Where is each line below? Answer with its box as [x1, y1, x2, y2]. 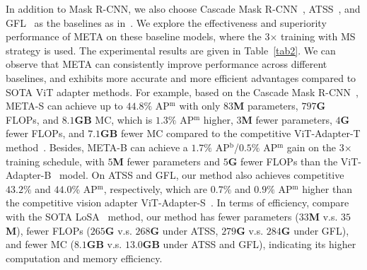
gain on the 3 [286, 139, 344, 154]
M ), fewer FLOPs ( [6, 223, 91, 237]
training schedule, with [6, 153, 105, 168]
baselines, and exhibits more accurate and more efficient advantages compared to [6, 70, 356, 85]
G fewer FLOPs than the [228, 153, 338, 168]
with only [179, 98, 221, 113]
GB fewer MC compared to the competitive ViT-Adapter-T [100, 126, 361, 141]
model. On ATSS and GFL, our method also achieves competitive [59, 168, 344, 182]
